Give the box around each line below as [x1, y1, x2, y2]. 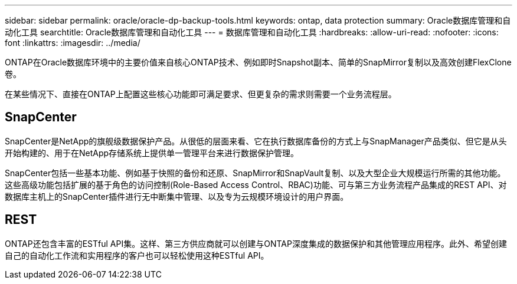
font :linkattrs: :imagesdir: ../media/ [5, 38, 140, 48]
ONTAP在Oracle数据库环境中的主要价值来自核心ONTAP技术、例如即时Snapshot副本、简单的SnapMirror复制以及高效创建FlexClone [5, 57, 512, 67]
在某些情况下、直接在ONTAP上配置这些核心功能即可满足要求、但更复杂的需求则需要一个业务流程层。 [5, 89, 397, 99]
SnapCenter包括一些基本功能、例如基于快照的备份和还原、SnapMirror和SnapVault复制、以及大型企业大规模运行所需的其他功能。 [5, 167, 506, 178]
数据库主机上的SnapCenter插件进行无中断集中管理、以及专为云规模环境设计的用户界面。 [5, 191, 349, 202]
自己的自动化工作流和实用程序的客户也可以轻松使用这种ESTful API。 [5, 250, 269, 260]
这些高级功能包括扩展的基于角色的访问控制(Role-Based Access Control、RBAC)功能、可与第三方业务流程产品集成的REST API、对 [5, 179, 507, 190]
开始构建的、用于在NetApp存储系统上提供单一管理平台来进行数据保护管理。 [5, 147, 299, 158]
